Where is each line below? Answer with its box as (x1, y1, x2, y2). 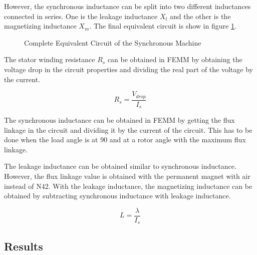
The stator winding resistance (4, 54, 95, 65)
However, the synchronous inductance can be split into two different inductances (4, 1, 251, 11)
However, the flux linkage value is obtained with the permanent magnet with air (4, 171, 250, 181)
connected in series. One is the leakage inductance (4, 11, 158, 21)
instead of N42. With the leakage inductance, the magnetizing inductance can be (4, 180, 252, 191)
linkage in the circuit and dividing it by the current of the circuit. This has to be (4, 124, 252, 135)
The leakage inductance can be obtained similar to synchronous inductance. (4, 161, 236, 171)
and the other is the (169, 11, 231, 21)
